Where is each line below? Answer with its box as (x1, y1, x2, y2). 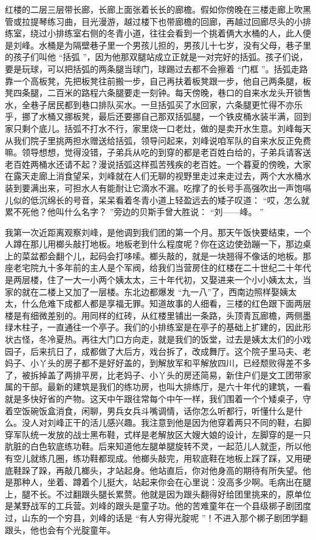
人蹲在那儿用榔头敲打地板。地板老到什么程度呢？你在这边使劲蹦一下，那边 (5, 238, 303, 250)
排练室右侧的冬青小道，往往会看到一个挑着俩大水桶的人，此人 (55, 27, 303, 39)
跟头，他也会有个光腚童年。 (5, 523, 115, 536)
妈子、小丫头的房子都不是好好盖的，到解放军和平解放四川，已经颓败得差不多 (5, 357, 311, 369)
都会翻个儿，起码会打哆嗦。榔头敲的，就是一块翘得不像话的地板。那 (38, 249, 311, 262)
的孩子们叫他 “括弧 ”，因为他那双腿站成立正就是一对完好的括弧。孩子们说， (5, 50, 308, 63)
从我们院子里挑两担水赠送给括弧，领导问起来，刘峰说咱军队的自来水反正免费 (5, 134, 311, 146)
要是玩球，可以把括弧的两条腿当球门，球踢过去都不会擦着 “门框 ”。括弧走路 (5, 62, 308, 75)
